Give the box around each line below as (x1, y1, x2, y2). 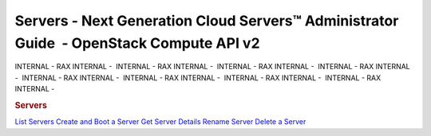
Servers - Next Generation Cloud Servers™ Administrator (14, 12, 399, 29)
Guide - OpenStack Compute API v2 (14, 34, 260, 52)
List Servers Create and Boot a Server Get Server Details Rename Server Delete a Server (14, 117, 306, 126)
